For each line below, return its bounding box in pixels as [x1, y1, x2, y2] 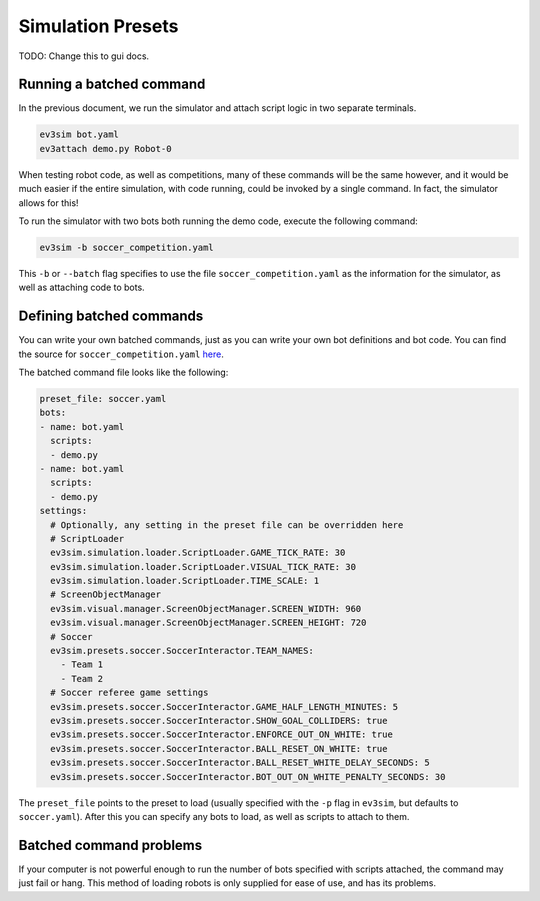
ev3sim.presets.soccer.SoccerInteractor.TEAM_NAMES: [50, 645, 314, 657]
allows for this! [18, 196, 79, 209]
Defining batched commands [18, 308, 204, 325]
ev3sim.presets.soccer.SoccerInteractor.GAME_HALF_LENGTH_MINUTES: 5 [50, 701, 399, 712]
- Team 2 [60, 673, 104, 684]
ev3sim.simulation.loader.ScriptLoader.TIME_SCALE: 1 [50, 575, 320, 587]
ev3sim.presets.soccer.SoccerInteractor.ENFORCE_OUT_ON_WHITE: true [50, 729, 394, 740]
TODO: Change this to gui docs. [18, 50, 150, 62]
